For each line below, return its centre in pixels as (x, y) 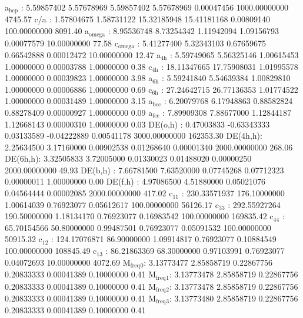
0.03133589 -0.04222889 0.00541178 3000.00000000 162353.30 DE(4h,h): (134, 135)
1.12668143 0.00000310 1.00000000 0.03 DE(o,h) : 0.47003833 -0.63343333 (137, 124)
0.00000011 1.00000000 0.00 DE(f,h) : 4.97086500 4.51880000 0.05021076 (135, 181)
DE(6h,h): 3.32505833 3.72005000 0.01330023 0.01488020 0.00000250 (128, 158)
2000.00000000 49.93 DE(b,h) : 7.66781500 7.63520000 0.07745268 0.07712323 (144, 170)
